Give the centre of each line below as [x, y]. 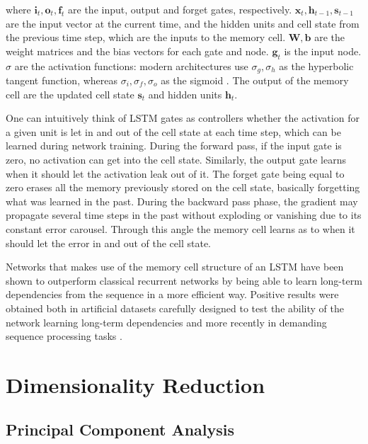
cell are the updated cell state [70, 94]
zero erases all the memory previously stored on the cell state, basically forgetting [183, 187]
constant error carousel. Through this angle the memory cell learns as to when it [180, 228]
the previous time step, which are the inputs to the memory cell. [146, 37]
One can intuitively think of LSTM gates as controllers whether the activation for [183, 118]
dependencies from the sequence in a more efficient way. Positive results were [172, 294]
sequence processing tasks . [64, 336]
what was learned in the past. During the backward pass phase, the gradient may [182, 201]
